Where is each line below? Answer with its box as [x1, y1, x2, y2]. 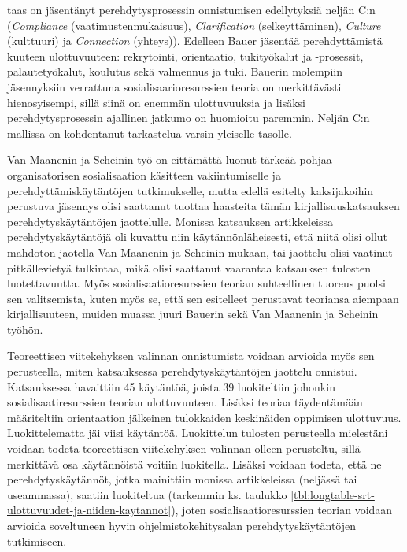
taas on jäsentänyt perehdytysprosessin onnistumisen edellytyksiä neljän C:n [7, 2, 376, 17]
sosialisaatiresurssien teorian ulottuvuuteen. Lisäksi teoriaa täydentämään [7, 394, 363, 410]
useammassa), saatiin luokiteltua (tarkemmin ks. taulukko [7, 486, 287, 502]
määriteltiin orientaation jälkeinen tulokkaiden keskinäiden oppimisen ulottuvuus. [7, 409, 401, 425]
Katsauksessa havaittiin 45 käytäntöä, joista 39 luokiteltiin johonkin [7, 378, 335, 395]
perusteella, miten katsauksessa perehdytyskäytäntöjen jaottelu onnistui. [7, 363, 357, 380]
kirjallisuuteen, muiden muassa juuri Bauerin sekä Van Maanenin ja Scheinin [7, 306, 379, 322]
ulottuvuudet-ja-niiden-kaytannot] [7, 502, 172, 518]
